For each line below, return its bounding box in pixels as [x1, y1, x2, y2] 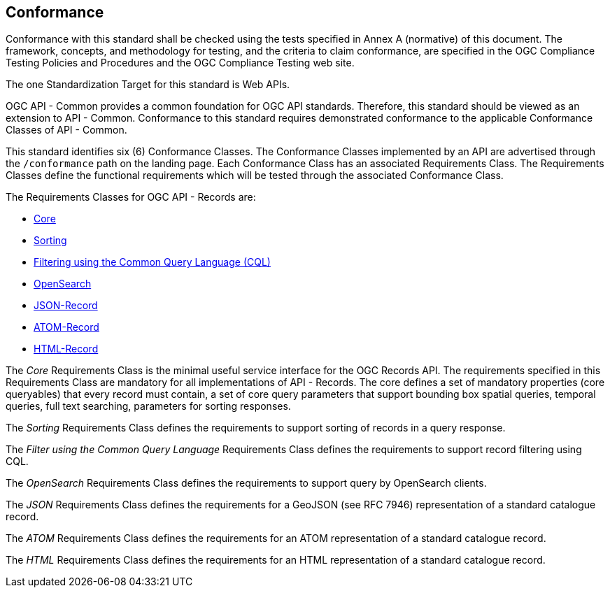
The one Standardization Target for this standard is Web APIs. [6, 78, 290, 91]
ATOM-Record [34, 321, 99, 334]
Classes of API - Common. [6, 124, 127, 136]
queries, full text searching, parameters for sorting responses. [6, 400, 291, 413]
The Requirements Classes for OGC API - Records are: [6, 191, 256, 203]
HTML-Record [34, 343, 99, 355]
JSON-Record [34, 299, 98, 312]
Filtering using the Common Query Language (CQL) [34, 256, 271, 269]
